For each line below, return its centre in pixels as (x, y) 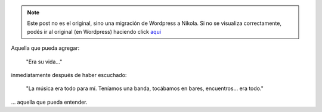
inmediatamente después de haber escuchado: (69, 75)
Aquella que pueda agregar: (45, 48)
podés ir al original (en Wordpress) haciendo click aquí (94, 31)
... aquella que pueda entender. (49, 102)
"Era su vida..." (44, 62)
